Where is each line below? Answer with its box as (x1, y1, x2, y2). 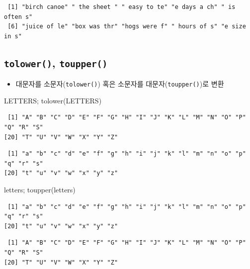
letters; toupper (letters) (4, 184, 76, 194)
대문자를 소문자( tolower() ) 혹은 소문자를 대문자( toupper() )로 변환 (15, 79, 224, 89)
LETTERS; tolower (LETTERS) (4, 95, 102, 105)
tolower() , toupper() (4, 55, 108, 70)
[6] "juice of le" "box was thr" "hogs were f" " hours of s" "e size (7, 23, 246, 30)
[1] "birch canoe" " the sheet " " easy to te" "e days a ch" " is (7, 3, 236, 10)
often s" (4, 13, 33, 20)
